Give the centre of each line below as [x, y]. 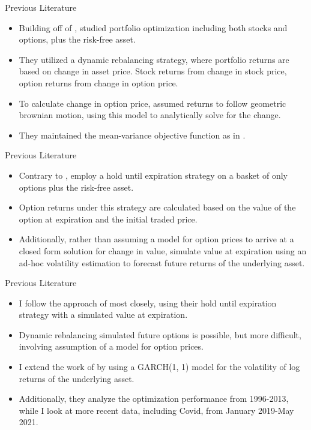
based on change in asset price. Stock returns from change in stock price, [153, 71]
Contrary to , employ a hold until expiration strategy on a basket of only [153, 175]
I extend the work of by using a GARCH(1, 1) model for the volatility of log [159, 367]
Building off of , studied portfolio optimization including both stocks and [153, 27]
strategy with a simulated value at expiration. [103, 315]
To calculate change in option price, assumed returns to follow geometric [152, 103]
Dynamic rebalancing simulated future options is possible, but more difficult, [160, 334]
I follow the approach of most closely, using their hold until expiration [148, 303]
